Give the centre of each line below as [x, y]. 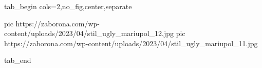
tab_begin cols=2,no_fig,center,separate [68, 6]
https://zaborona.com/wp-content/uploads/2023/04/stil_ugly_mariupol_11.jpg [131, 43]
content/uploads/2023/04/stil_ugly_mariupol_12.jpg [89, 33]
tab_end [18, 60]
